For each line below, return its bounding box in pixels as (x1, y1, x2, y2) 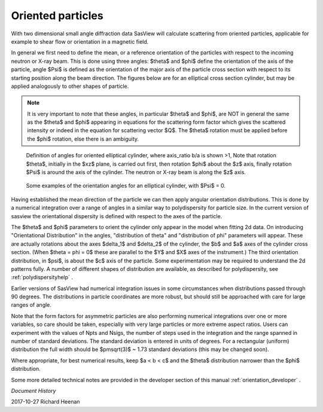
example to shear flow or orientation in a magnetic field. (11, 38, 149, 45)
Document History (11, 387, 56, 394)
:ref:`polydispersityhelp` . (11, 274, 73, 281)
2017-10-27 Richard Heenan (11, 398, 80, 405)
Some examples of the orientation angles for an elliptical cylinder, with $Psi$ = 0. (26, 182, 226, 190)
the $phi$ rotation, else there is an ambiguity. (27, 135, 139, 142)
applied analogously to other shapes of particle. (11, 83, 129, 90)
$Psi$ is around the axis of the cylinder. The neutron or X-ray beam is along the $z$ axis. (26, 169, 246, 176)
